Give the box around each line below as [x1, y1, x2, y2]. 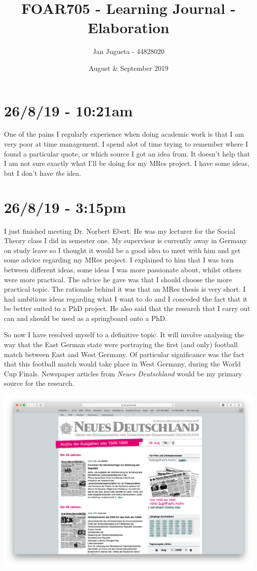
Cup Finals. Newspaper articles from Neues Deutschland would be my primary [4, 368, 242, 378]
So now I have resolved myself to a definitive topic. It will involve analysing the [4, 329, 244, 340]
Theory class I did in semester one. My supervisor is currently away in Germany [4, 235, 247, 246]
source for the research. [4, 378, 74, 388]
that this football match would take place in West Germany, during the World [4, 359, 241, 369]
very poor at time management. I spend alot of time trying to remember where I [4, 139, 248, 149]
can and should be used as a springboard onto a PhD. [4, 312, 167, 323]
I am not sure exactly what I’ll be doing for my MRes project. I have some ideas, [4, 158, 250, 168]
